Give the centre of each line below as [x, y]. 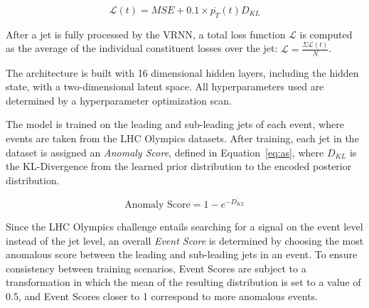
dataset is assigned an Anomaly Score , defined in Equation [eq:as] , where [165, 152]
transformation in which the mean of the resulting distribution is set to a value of [183, 282]
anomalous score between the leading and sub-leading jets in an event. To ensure [182, 254]
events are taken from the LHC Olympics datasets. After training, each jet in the [182, 138]
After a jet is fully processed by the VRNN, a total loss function [146, 34]
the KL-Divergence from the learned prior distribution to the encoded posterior [179, 166]
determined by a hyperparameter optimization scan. [119, 100]
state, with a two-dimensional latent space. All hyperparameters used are [165, 86]
